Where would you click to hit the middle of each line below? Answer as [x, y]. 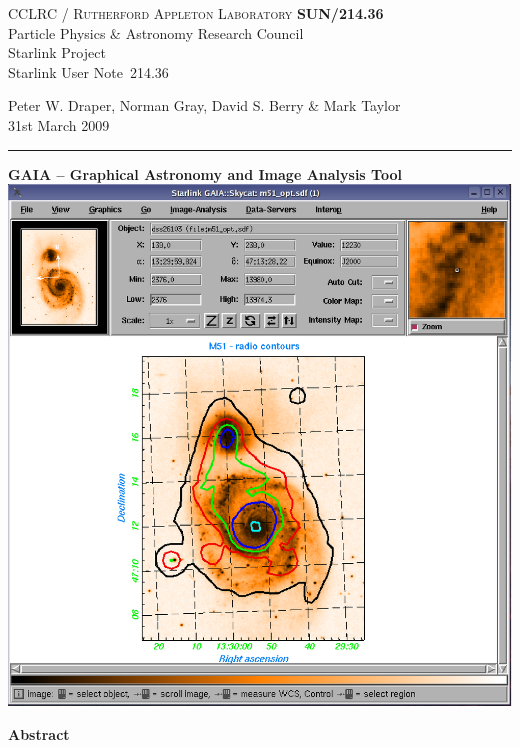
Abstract [39, 733]
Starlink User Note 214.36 [88, 71]
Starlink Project [57, 52]
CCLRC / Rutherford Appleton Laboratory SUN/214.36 [196, 13]
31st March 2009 [59, 124]
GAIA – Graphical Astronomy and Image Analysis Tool [205, 173]
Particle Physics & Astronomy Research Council [156, 32]
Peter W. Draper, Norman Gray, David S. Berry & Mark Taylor [204, 105]
